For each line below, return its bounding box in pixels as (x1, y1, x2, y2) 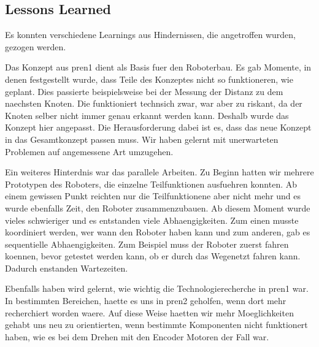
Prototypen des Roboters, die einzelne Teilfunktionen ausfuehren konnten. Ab (5, 177, 298, 190)
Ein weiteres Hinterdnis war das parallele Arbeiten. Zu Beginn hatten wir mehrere (5, 166, 314, 178)
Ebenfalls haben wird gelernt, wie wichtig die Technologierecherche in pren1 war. (5, 282, 309, 295)
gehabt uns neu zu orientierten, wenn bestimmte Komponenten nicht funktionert (5, 318, 308, 331)
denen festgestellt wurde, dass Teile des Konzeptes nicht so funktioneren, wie (5, 72, 293, 85)
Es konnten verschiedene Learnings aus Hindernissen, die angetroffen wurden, (5, 28, 296, 41)
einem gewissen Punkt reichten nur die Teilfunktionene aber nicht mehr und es (5, 189, 301, 202)
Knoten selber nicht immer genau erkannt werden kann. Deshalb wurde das (5, 109, 289, 121)
